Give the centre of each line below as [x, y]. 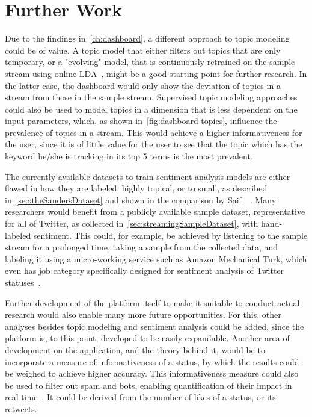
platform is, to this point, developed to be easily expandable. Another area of [147, 338]
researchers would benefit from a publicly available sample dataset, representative [155, 212]
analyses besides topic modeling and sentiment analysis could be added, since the [154, 326]
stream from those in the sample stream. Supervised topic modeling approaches [151, 97]
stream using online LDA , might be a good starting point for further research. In [156, 73]
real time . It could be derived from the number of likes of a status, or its [140, 397]
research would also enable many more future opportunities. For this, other [143, 314]
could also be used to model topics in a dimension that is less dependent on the [151, 109]
